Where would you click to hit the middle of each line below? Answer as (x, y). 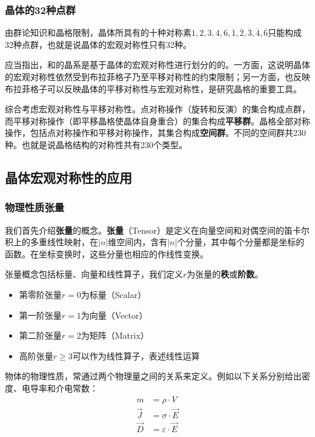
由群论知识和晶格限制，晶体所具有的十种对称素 (98, 32)
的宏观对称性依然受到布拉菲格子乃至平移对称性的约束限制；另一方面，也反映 (157, 76)
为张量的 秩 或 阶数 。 (225, 274)
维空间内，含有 (138, 242)
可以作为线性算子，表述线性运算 (136, 355)
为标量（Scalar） (114, 294)
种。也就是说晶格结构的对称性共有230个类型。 (96, 144)
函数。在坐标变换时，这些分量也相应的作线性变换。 (107, 253)
